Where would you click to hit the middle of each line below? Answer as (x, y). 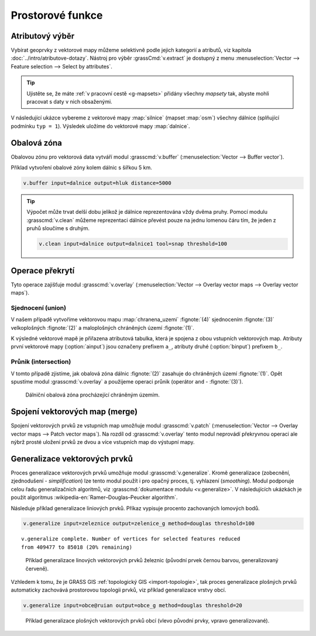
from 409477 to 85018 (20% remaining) (77, 547)
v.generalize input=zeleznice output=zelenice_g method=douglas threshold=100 (139, 524)
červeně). (37, 569)
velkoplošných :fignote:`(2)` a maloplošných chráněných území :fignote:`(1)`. (102, 327)
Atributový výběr (43, 36)
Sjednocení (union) (39, 307)
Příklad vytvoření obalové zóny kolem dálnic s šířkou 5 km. (81, 167)
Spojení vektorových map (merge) (74, 412)
